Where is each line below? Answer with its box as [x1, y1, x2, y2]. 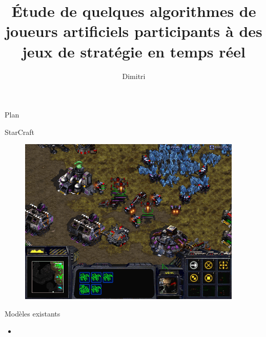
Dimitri [122, 70, 146, 81]
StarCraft [5, 126, 35, 137]
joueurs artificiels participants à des [5, 21, 262, 42]
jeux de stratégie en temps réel [22, 41, 246, 62]
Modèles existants [5, 308, 60, 319]
